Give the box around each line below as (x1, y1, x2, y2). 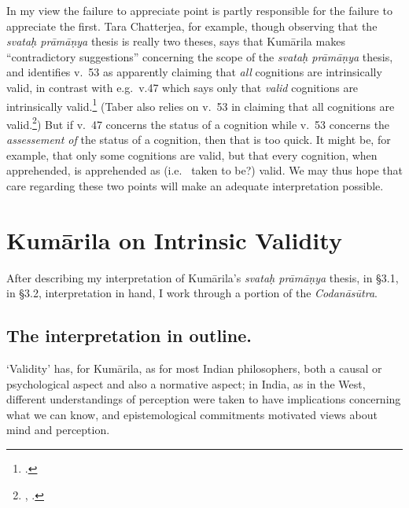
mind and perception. (6, 421, 110, 438)
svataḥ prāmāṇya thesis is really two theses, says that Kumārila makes (6, 33, 345, 50)
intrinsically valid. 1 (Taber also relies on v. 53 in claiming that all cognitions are (6, 95, 395, 114)
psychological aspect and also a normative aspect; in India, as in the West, (6, 375, 366, 392)
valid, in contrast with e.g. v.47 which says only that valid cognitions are (6, 79, 359, 95)
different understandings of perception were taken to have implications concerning (6, 391, 401, 407)
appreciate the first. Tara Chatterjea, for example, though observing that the (6, 17, 378, 34)
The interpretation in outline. (6, 323, 252, 348)
